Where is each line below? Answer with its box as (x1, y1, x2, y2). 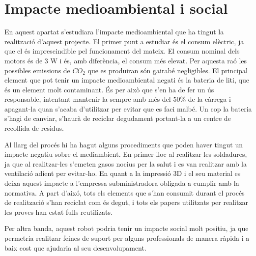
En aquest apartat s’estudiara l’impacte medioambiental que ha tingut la (4, 27, 224, 37)
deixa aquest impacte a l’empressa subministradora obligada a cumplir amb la (4, 178, 239, 188)
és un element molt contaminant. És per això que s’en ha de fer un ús (4, 84, 214, 94)
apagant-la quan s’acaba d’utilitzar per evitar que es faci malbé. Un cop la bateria (4, 103, 252, 114)
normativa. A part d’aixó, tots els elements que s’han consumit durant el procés (4, 187, 245, 198)
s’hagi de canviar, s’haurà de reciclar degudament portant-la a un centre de (4, 113, 231, 123)
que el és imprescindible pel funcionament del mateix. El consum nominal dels (4, 46, 240, 56)
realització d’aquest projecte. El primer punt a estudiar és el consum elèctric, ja (4, 36, 244, 46)
